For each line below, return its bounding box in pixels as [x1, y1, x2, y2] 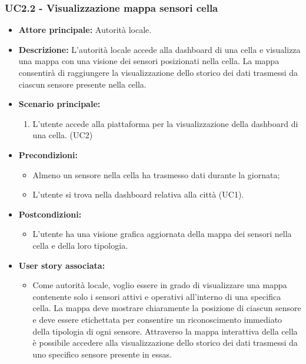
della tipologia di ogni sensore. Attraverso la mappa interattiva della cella [32, 325, 298, 337]
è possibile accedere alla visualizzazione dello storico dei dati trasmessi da [32, 336, 298, 349]
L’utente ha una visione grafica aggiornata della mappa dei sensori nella [32, 228, 292, 240]
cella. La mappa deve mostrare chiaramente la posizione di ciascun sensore [32, 302, 301, 314]
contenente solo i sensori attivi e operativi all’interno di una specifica [32, 290, 281, 302]
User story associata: [18, 259, 105, 271]
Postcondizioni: [18, 208, 82, 220]
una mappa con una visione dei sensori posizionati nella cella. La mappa [18, 55, 280, 67]
